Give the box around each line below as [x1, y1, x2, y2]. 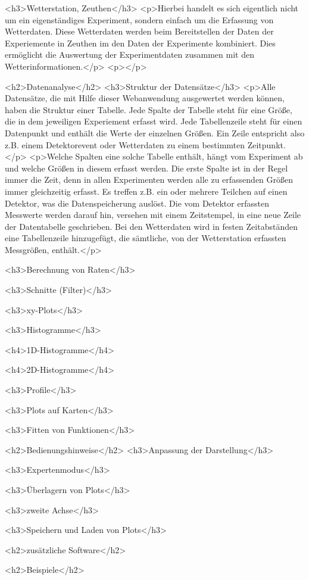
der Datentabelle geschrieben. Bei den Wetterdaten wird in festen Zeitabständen [5, 220, 298, 232]
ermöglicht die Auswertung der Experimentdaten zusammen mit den [5, 48, 254, 61]
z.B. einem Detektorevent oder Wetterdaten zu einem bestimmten [5, 138, 245, 151]
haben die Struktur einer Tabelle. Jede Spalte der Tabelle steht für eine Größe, [5, 103, 292, 116]
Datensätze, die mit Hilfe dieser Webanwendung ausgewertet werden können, [5, 92, 285, 104]
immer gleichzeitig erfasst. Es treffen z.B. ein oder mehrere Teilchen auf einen [5, 185, 288, 197]
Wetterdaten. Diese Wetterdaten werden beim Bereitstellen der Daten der [5, 25, 274, 38]
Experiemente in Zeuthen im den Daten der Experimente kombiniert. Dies [5, 36, 276, 49]
